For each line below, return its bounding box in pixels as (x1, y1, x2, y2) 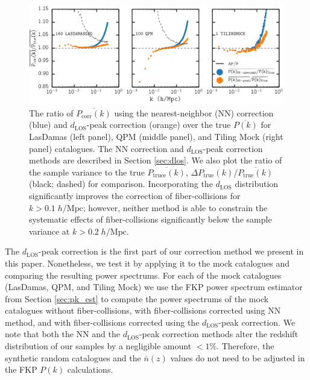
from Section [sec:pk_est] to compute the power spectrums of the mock (5, 292, 269, 305)
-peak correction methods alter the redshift (139, 328, 299, 340)
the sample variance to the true (29, 165, 145, 178)
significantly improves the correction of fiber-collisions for (29, 189, 241, 201)
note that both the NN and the (5, 328, 120, 340)
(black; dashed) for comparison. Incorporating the (29, 177, 213, 190)
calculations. (67, 363, 113, 376)
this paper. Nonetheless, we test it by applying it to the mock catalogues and (5, 256, 290, 269)
